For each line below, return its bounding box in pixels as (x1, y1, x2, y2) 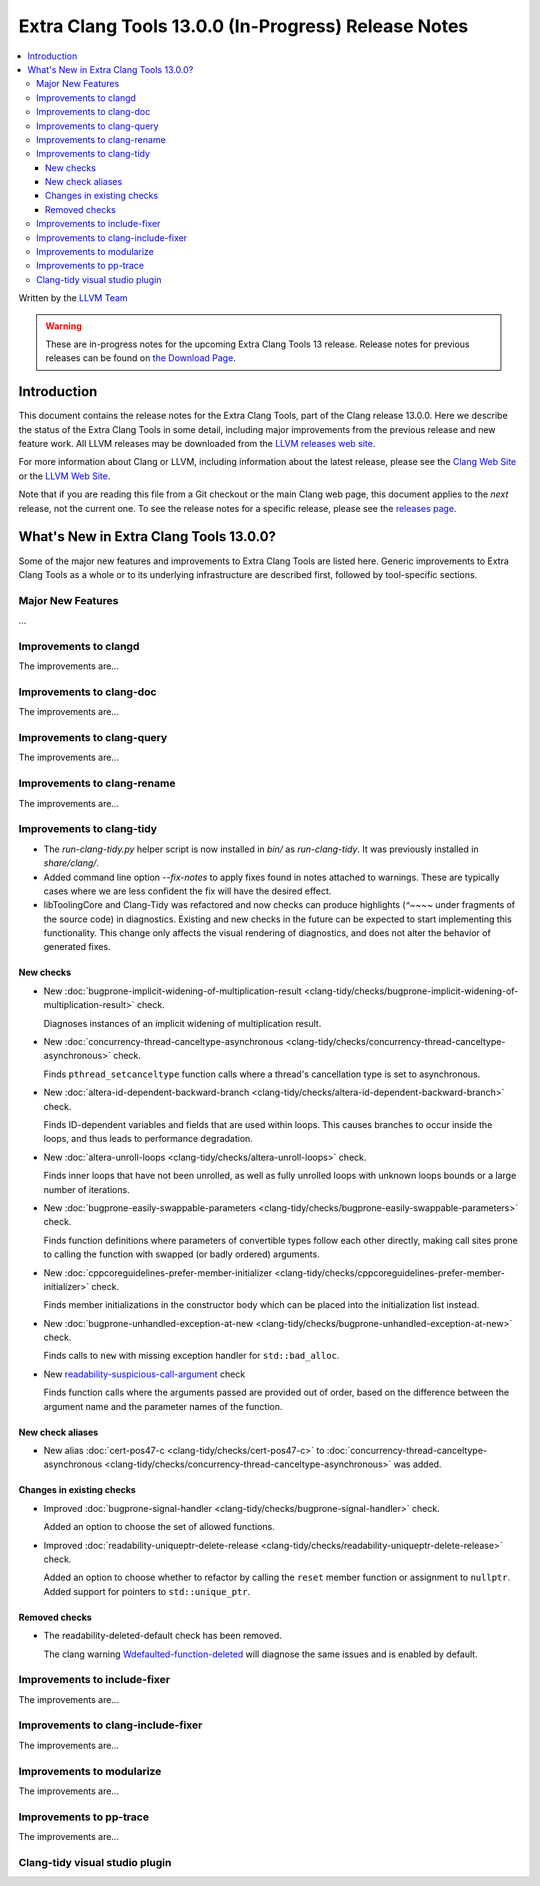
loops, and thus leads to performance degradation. (43, 1133, 254, 1145)
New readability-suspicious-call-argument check (43, 1368, 246, 1380)
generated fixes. (43, 941, 111, 953)
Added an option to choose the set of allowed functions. (43, 1521, 275, 1533)
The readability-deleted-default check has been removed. (43, 1630, 282, 1642)
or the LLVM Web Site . (18, 470, 111, 482)
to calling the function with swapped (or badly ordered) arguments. (43, 1248, 320, 1260)
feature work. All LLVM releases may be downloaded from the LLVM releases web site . (18, 438, 376, 450)
